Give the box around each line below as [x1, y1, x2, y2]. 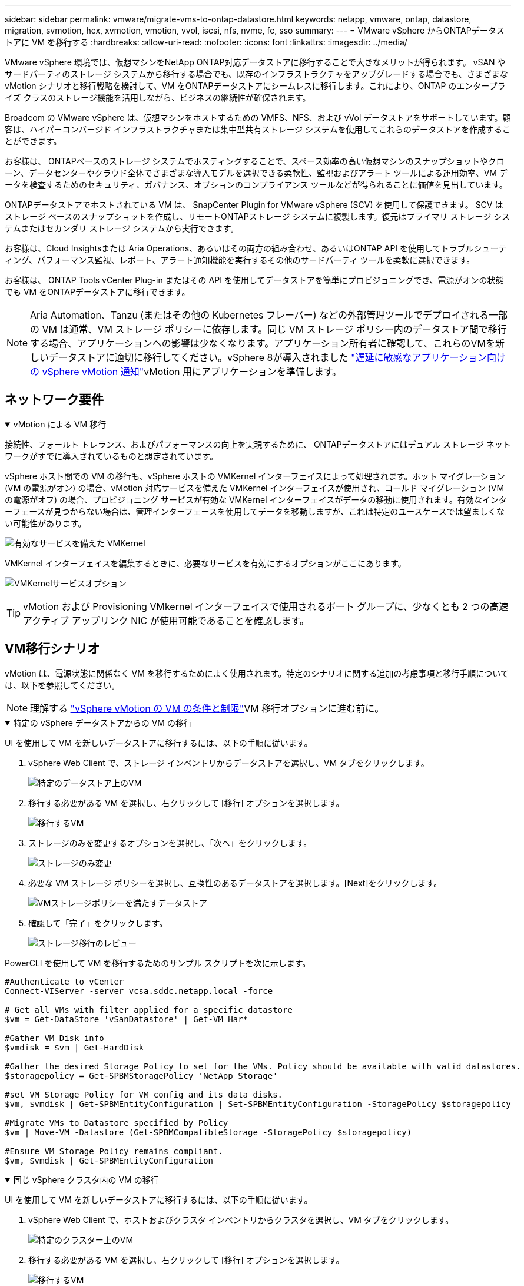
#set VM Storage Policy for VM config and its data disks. [5, 1089, 283, 1099]
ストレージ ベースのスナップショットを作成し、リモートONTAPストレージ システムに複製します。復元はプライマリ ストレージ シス [5, 211, 510, 221]
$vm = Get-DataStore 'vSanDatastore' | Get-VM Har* [5, 1014, 248, 1024]
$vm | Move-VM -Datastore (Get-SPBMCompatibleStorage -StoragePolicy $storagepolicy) [5, 1127, 412, 1137]
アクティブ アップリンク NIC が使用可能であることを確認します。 [23, 614, 310, 627]
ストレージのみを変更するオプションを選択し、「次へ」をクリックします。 [28, 837, 312, 848]
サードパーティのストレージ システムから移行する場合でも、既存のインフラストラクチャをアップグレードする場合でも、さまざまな [5, 69, 508, 79]
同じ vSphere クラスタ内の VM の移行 [13, 1174, 159, 1185]
